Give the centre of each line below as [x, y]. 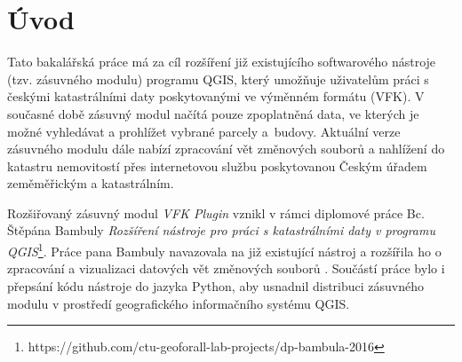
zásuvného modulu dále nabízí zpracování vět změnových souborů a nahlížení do [226, 149]
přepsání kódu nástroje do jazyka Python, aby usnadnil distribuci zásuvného [216, 285]
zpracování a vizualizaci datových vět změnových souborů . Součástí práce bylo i [226, 268]
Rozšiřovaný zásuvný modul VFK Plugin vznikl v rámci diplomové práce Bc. [216, 212]
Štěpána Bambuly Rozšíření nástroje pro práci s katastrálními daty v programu [221, 230]
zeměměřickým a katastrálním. [91, 183]
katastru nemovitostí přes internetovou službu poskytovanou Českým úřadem [217, 165]
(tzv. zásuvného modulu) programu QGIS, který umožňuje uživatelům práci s [218, 79]
